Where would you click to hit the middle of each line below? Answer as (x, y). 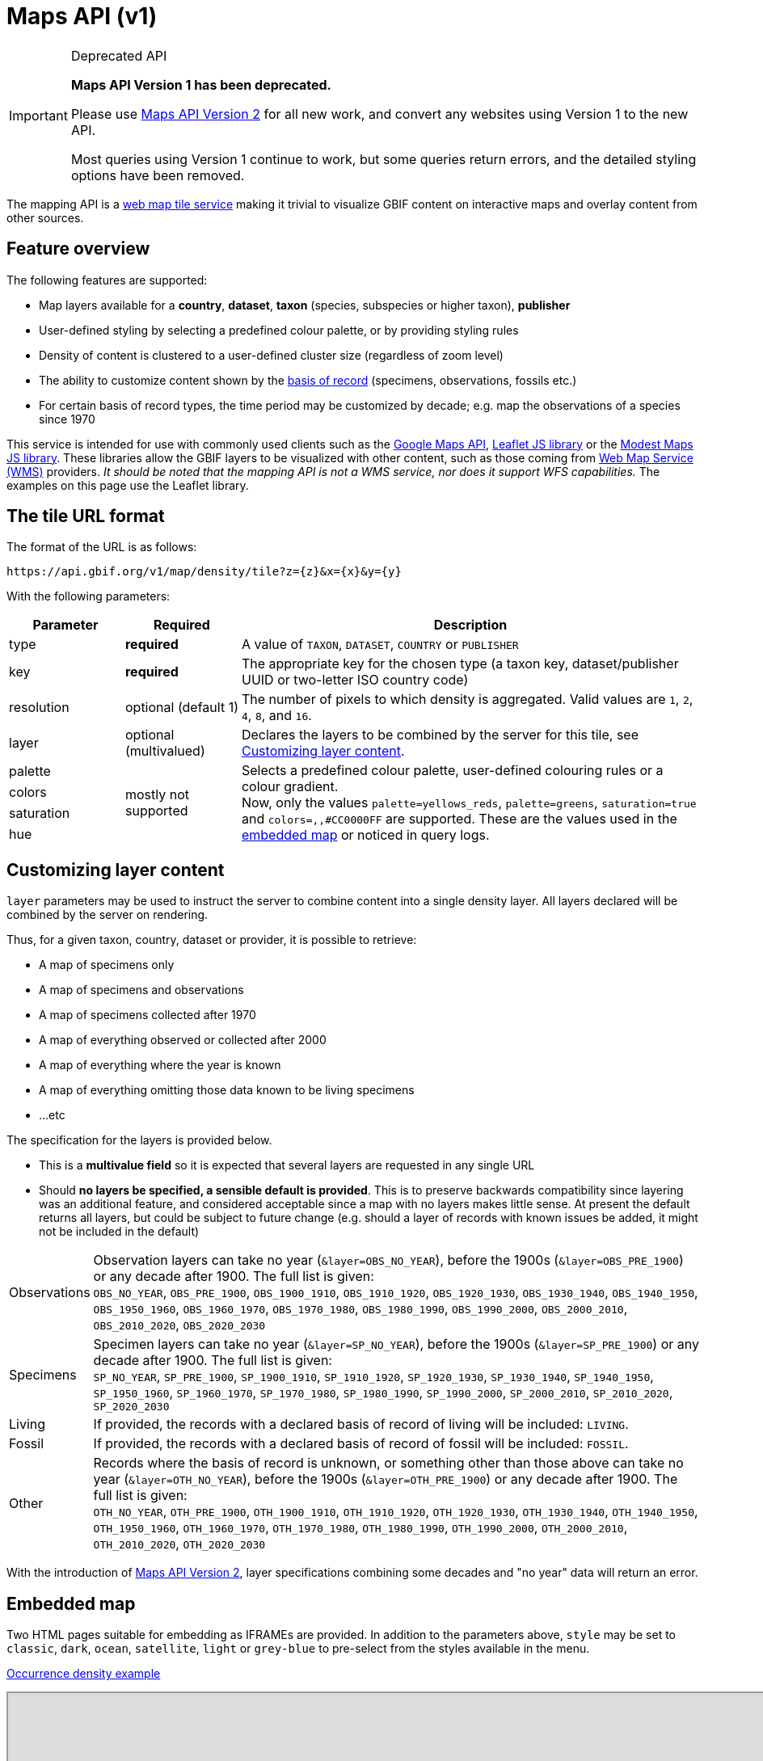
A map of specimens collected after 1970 (148, 1015)
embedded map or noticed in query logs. (365, 835)
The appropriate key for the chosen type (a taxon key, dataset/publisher (460, 664)
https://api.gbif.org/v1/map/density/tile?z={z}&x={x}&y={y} (204, 572)
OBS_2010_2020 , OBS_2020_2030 (179, 1325)
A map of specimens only (107, 965)
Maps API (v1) (82, 16)
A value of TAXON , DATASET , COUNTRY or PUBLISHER (380, 645)
